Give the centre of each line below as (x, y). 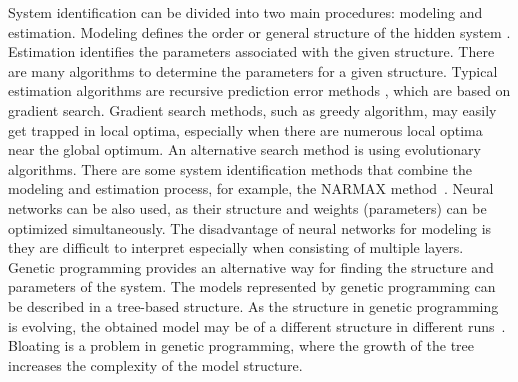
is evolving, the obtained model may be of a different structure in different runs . (257, 325)
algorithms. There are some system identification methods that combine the (240, 168)
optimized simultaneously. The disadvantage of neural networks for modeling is (250, 227)
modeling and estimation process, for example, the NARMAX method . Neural (251, 188)
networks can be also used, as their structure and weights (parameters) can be (247, 207)
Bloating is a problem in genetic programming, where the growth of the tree (241, 345)
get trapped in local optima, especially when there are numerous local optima (245, 129)
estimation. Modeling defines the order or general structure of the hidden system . (259, 31)
